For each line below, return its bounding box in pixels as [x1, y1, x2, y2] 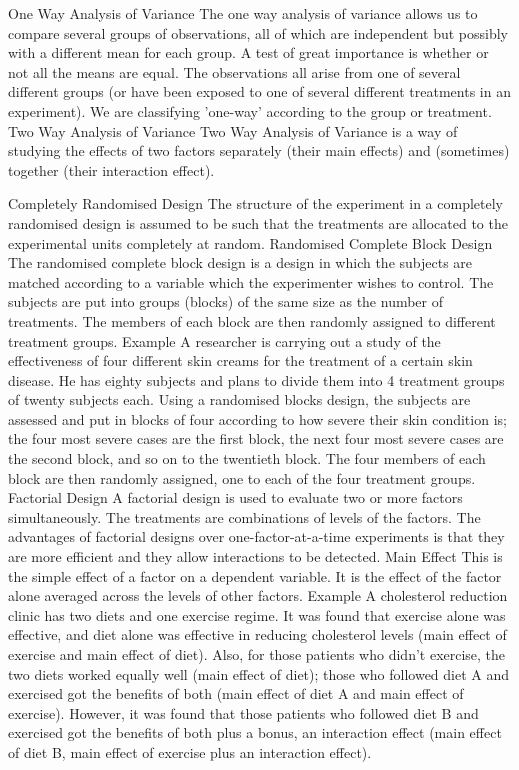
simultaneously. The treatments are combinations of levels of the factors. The [8, 506, 481, 527]
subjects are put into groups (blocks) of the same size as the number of [8, 291, 444, 312]
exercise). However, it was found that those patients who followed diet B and [8, 702, 479, 723]
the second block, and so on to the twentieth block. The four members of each [8, 448, 486, 469]
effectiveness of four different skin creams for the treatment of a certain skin [8, 350, 473, 371]
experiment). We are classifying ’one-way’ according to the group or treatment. [8, 100, 492, 121]
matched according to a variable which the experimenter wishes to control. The [8, 271, 494, 292]
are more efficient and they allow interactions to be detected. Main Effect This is [8, 546, 503, 567]
